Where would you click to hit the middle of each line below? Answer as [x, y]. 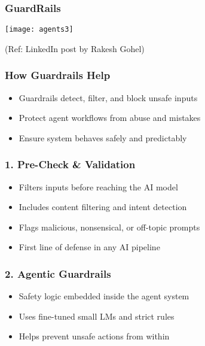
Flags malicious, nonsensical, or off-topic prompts [109, 227]
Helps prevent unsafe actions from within [94, 336]
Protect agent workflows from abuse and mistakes [110, 118]
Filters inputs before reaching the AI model [98, 186]
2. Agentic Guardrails [58, 273]
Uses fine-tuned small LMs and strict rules [97, 316]
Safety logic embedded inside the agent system [104, 296]
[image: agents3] [39, 30]
